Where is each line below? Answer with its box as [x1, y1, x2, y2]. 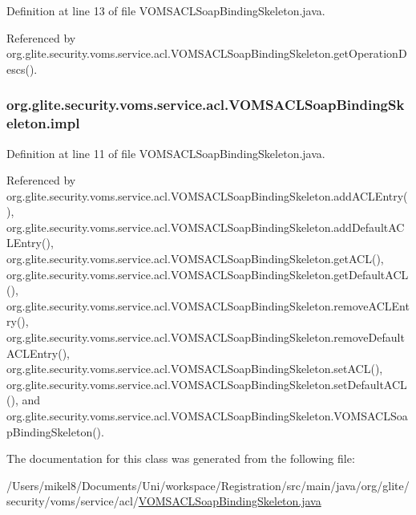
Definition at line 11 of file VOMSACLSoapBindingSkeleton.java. [6, 144, 325, 161]
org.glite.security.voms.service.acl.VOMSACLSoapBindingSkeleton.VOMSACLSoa [6, 408, 408, 424]
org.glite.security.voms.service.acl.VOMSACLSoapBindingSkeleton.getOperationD [6, 45, 407, 62]
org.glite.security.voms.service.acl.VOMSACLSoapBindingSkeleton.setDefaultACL [6, 375, 407, 392]
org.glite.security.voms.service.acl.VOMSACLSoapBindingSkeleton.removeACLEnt [6, 297, 410, 314]
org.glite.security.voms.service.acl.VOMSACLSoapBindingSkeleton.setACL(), [6, 360, 383, 377]
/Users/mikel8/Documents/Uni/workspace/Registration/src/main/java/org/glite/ [6, 476, 410, 493]
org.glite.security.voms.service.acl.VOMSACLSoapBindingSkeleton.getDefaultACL [6, 266, 409, 282]
